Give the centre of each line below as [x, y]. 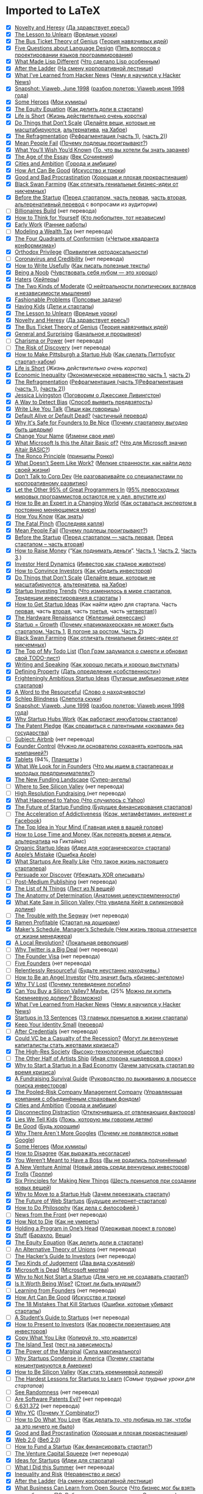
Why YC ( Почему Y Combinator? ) [57, 1412]
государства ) [32, 733]
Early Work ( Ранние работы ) [51, 225]
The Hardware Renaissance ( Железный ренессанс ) [80, 618]
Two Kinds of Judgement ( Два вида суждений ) [75, 1263]
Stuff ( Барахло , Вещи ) [43, 1236]
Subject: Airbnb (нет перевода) [55, 739]
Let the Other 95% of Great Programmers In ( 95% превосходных [97, 490]
